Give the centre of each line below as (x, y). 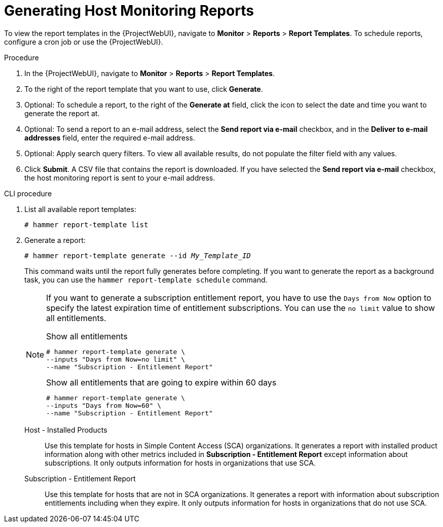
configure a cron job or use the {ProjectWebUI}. (84, 42)
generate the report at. (62, 113)
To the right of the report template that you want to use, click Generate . (144, 89)
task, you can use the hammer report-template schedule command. (146, 279)
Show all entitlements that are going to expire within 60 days (161, 382)
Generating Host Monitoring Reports (129, 11)
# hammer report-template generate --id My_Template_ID (138, 255)
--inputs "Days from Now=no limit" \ (116, 359)
